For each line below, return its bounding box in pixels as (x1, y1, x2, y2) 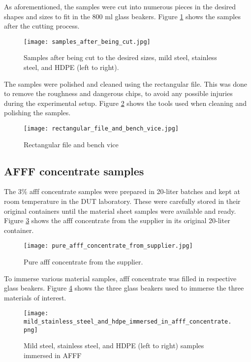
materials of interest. (4, 292, 66, 302)
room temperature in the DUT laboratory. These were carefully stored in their (4, 196, 241, 206)
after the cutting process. (4, 21, 80, 31)
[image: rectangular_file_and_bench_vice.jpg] (24, 125, 179, 132)
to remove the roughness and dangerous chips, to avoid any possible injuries (4, 88, 233, 99)
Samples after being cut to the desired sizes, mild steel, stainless (24, 52, 217, 63)
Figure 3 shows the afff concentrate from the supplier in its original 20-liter (4, 215, 230, 226)
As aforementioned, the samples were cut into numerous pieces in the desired (4, 1, 236, 11)
